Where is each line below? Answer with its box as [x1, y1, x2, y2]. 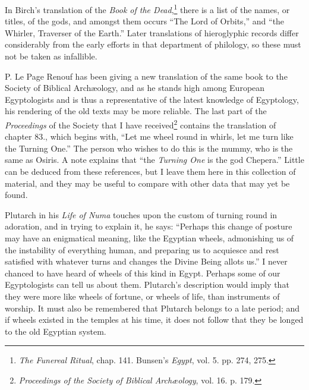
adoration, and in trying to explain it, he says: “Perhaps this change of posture [5, 220, 292, 232]
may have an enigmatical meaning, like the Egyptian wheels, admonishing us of [5, 232, 294, 244]
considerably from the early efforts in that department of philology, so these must [5, 38, 301, 51]
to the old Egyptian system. [5, 325, 106, 337]
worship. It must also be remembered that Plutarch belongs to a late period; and [5, 301, 300, 314]
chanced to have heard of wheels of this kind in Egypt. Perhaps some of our [5, 266, 280, 279]
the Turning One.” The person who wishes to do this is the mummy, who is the [5, 141, 293, 154]
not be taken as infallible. [5, 50, 97, 62]
